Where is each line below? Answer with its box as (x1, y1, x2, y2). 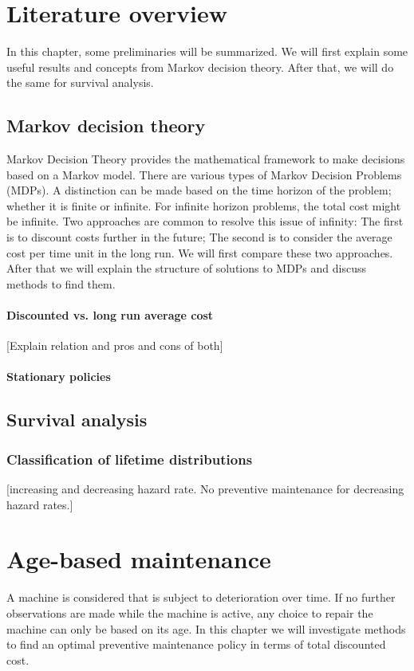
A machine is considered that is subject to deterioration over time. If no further (6, 589, 396, 606)
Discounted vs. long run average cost (6, 307, 214, 324)
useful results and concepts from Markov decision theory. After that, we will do (6, 58, 394, 75)
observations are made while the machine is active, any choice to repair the (6, 604, 373, 621)
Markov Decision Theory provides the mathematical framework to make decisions (6, 151, 405, 167)
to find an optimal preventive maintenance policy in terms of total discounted (6, 636, 386, 653)
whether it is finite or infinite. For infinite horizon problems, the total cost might (6, 197, 401, 214)
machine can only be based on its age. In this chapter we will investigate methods (6, 620, 406, 637)
